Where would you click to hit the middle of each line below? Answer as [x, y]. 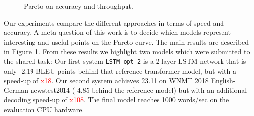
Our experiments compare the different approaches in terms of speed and [114, 22]
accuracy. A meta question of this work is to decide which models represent [117, 32]
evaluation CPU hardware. [44, 109]
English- [223, 80]
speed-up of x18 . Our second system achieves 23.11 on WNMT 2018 [106, 80]
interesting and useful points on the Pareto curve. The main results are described [127, 42]
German [16, 90]
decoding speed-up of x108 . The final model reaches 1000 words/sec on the [117, 100]
